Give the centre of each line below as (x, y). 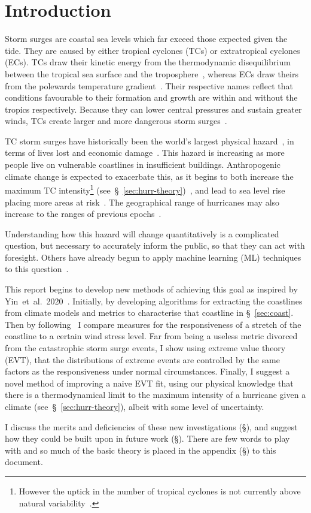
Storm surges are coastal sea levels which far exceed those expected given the (146, 39)
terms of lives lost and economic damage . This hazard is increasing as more (145, 153)
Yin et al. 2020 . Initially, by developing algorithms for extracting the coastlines (154, 301)
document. (24, 462)
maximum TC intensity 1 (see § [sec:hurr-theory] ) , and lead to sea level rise (145, 189)
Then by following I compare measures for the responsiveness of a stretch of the (153, 324)
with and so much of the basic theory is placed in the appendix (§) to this (141, 450)
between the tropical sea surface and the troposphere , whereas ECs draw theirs (152, 73)
